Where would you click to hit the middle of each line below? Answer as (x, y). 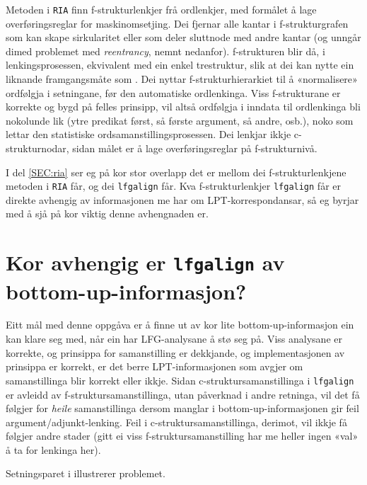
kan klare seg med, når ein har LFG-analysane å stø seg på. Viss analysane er (174, 339)
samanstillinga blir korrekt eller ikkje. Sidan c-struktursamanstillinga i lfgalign (180, 380)
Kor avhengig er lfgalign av (145, 262)
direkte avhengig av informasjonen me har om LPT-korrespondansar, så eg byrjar (182, 199)
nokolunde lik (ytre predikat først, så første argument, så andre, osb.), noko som (180, 120)
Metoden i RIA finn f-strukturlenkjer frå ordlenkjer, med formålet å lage (161, 9)
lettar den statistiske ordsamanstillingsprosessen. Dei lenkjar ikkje (148, 134)
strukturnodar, (37, 148)
